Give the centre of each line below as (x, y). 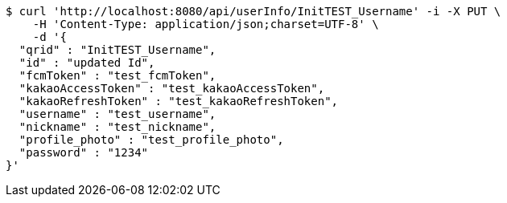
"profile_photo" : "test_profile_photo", (151, 140)
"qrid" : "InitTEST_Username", (117, 50)
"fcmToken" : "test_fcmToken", (117, 75)
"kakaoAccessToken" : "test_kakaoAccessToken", (172, 88)
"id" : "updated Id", (87, 63)
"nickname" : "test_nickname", (117, 127)
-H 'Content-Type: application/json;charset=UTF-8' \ (206, 24)
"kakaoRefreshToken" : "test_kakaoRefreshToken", (179, 101)
